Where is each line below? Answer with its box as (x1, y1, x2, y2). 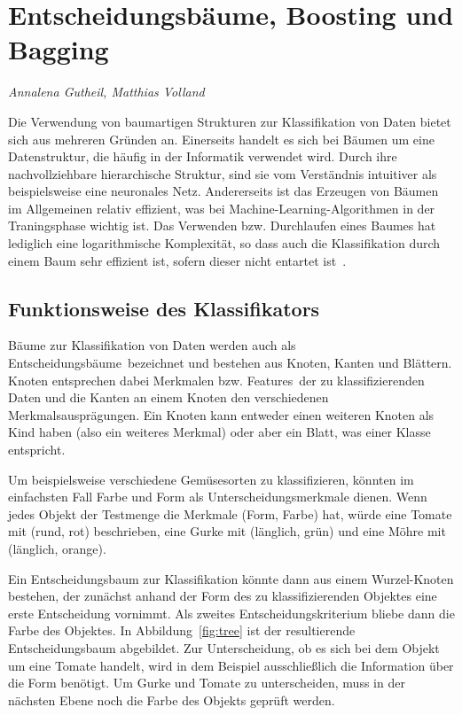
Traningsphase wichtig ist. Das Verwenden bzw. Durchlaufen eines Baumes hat (8, 216, 436, 235)
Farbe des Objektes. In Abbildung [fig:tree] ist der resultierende (8, 621, 356, 640)
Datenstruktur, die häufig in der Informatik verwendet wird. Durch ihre (8, 147, 397, 166)
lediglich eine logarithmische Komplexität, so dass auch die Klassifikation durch (8, 234, 441, 253)
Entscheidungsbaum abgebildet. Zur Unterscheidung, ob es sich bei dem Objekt (8, 638, 440, 657)
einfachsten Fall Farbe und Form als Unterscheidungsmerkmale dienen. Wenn (8, 487, 427, 506)
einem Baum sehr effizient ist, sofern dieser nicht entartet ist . (8, 251, 347, 269)
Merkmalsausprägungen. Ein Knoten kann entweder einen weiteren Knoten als (8, 405, 435, 424)
